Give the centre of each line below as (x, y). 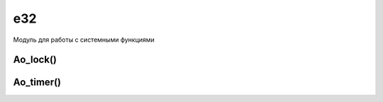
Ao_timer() (37, 83)
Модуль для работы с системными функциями (84, 40)
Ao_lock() (35, 60)
